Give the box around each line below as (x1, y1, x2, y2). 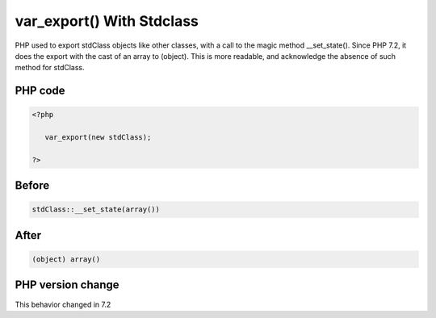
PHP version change (15, 278, 120, 292)
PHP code (15, 84, 65, 98)
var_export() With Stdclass (15, 12, 199, 30)
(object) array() (31, 255, 101, 264)
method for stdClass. (15, 63, 85, 73)
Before (15, 178, 50, 193)
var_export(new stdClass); (44, 133, 152, 142)
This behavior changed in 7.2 (15, 299, 111, 309)
